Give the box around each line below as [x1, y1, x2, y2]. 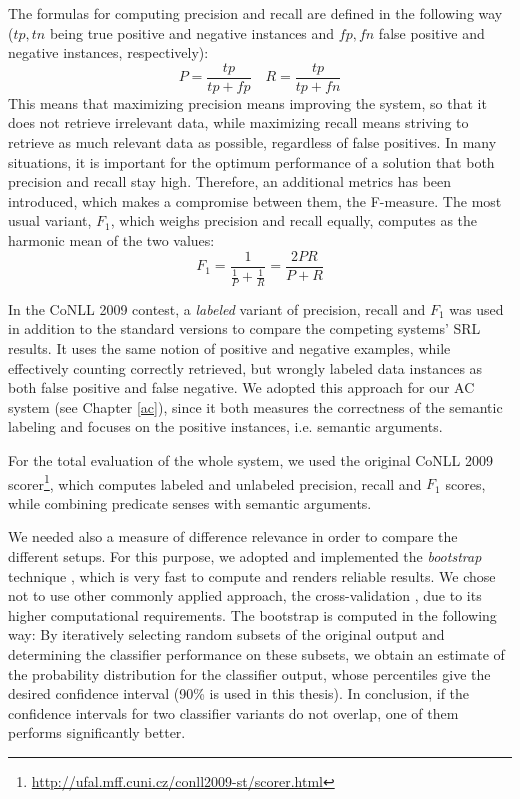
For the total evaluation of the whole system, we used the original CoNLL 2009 [8, 450, 494, 470]
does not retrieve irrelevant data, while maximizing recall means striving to [8, 112, 469, 133]
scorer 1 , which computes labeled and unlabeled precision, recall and [8, 470, 422, 494]
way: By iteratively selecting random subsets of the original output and [8, 624, 445, 645]
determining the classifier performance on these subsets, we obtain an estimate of [8, 644, 505, 664]
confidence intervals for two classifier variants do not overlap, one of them [8, 702, 459, 723]
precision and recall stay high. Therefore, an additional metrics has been [8, 171, 452, 192]
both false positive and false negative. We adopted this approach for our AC [8, 377, 475, 398]
